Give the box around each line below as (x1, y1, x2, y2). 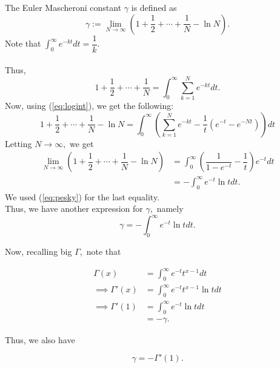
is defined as (131, 1, 177, 13)
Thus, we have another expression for (5, 202, 143, 215)
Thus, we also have (5, 333, 75, 346)
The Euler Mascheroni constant (5, 1, 122, 13)
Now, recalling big (5, 245, 72, 257)
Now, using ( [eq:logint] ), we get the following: (5, 99, 174, 111)
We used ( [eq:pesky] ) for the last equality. (5, 190, 160, 203)
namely (156, 202, 184, 215)
